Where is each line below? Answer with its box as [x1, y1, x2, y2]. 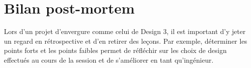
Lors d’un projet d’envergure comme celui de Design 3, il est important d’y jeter [4, 26, 246, 36]
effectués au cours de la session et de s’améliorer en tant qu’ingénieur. [4, 54, 214, 65]
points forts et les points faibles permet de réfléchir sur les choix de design [4, 45, 227, 55]
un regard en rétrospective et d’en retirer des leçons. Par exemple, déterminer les [4, 35, 248, 46]
